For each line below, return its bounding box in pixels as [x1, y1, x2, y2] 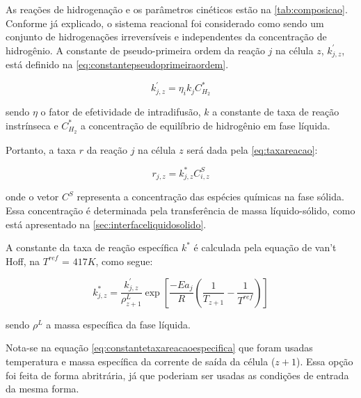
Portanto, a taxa [6, 142, 76, 157]
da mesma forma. [6, 381, 79, 396]
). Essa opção [296, 354, 353, 369]
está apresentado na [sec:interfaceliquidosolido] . [6, 216, 207, 231]
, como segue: [95, 253, 153, 268]
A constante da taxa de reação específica [6, 240, 179, 255]
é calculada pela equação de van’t [193, 240, 337, 255]
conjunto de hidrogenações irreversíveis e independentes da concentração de [6, 29, 327, 44]
